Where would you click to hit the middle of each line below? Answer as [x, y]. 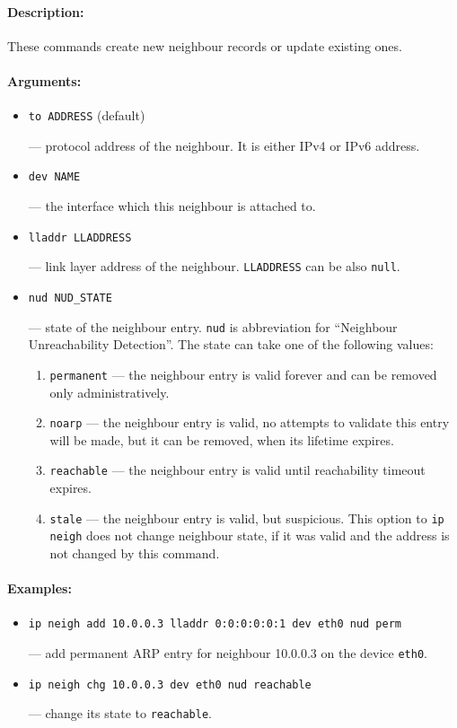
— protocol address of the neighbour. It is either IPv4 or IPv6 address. [224, 145]
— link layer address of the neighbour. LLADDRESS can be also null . [214, 266]
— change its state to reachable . [120, 713]
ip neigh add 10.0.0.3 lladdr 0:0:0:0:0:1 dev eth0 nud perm [215, 624]
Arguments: [44, 80]
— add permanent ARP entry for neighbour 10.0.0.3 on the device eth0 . [228, 653]
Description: [46, 11]
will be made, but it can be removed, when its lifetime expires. [222, 439]
